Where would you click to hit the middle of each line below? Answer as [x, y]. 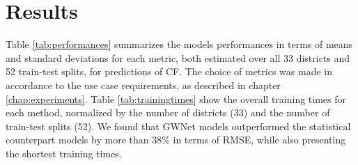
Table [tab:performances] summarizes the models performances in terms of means [179, 44]
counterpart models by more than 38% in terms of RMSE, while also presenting [176, 140]
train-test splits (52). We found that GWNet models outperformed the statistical [178, 126]
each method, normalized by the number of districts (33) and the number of [168, 112]
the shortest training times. [64, 153]
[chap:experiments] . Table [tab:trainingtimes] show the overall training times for [176, 99]
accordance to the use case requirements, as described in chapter [143, 85]
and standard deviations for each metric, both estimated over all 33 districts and [178, 57]
